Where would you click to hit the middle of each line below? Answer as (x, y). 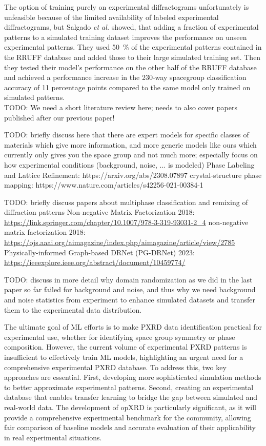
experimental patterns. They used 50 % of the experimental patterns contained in (133, 47)
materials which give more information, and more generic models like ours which (130, 144)
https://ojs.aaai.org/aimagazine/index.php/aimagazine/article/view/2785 (120, 242)
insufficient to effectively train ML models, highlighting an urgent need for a (124, 357)
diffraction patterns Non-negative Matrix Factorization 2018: (99, 212)
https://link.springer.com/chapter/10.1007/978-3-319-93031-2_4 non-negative (126, 222)
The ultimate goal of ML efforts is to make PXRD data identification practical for (133, 327)
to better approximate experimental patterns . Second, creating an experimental (129, 387)
